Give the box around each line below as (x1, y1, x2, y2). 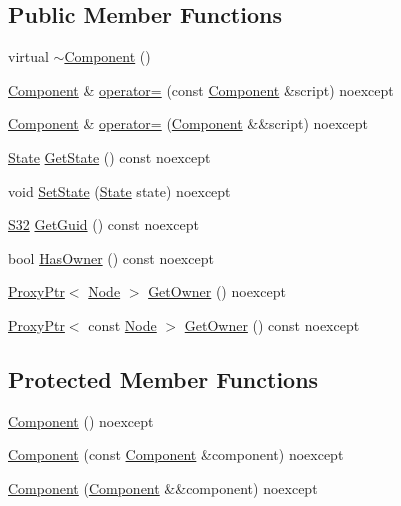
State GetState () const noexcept (8, 146, 211, 167)
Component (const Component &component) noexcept (8, 444, 344, 465)
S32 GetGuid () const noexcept (8, 214, 199, 235)
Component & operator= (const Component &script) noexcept (8, 79, 394, 100)
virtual (8, 46, 49, 67)
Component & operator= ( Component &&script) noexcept (8, 113, 368, 134)
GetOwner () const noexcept (184, 314, 360, 335)
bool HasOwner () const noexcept (8, 247, 214, 268)
